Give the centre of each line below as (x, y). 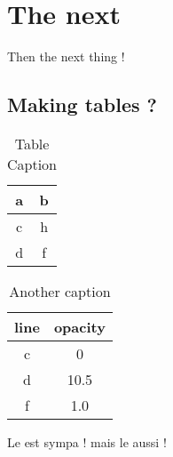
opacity (79, 326)
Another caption (60, 291)
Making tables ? (82, 104)
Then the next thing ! (66, 56)
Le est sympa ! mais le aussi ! (87, 441)
